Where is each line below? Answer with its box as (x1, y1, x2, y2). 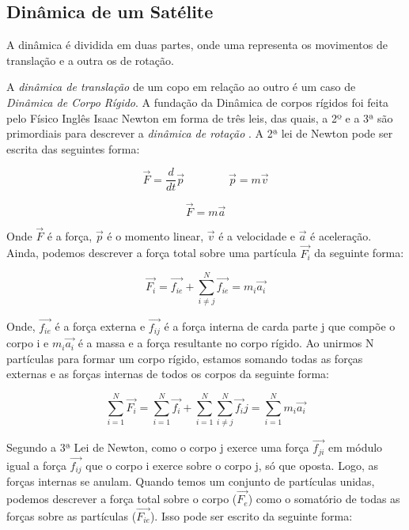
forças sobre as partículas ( (6, 507, 137, 524)
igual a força (6, 456, 66, 473)
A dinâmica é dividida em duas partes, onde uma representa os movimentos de (6, 36, 388, 53)
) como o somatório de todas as (248, 490, 400, 507)
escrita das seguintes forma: (6, 140, 140, 157)
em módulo (328, 439, 383, 456)
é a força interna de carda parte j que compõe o (164, 318, 396, 335)
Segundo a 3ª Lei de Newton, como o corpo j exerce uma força (6, 439, 309, 456)
